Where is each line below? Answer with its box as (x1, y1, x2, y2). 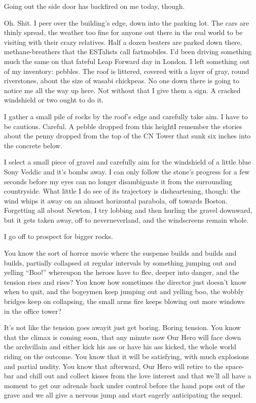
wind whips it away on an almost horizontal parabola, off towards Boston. (4, 195, 228, 205)
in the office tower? (4, 305, 62, 316)
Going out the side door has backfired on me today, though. (4, 1, 185, 11)
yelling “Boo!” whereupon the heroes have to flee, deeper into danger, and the (4, 267, 239, 277)
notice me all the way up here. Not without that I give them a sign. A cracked (4, 85, 241, 95)
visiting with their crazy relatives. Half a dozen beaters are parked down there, (4, 36, 242, 47)
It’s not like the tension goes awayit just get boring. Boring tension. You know (4, 322, 241, 333)
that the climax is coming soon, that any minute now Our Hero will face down (4, 332, 241, 342)
